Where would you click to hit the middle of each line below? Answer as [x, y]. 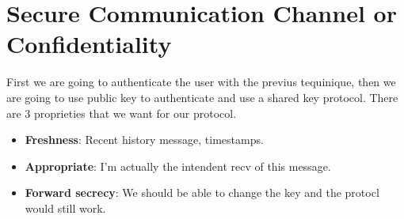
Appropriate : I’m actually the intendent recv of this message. [178, 166]
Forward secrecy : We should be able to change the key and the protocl [202, 193]
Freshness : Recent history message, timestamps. [144, 140]
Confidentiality [89, 44]
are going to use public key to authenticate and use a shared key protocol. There [202, 97]
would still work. [65, 208]
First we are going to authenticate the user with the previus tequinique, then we [201, 82]
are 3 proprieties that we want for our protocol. [122, 113]
